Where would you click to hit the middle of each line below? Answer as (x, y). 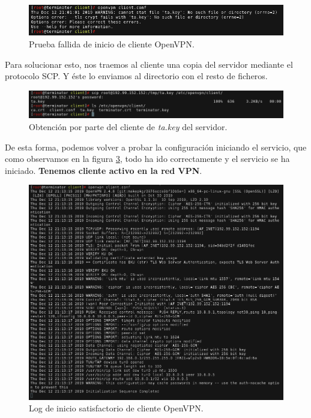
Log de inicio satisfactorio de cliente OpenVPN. (116, 408)
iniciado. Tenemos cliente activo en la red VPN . (104, 170)
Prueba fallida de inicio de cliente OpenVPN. (112, 43)
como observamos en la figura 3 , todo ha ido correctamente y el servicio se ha (147, 159)
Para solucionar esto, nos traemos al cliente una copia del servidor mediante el (149, 64)
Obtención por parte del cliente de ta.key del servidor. (128, 127)
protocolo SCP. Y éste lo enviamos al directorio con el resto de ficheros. (136, 76)
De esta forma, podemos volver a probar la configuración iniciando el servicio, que (156, 147)
